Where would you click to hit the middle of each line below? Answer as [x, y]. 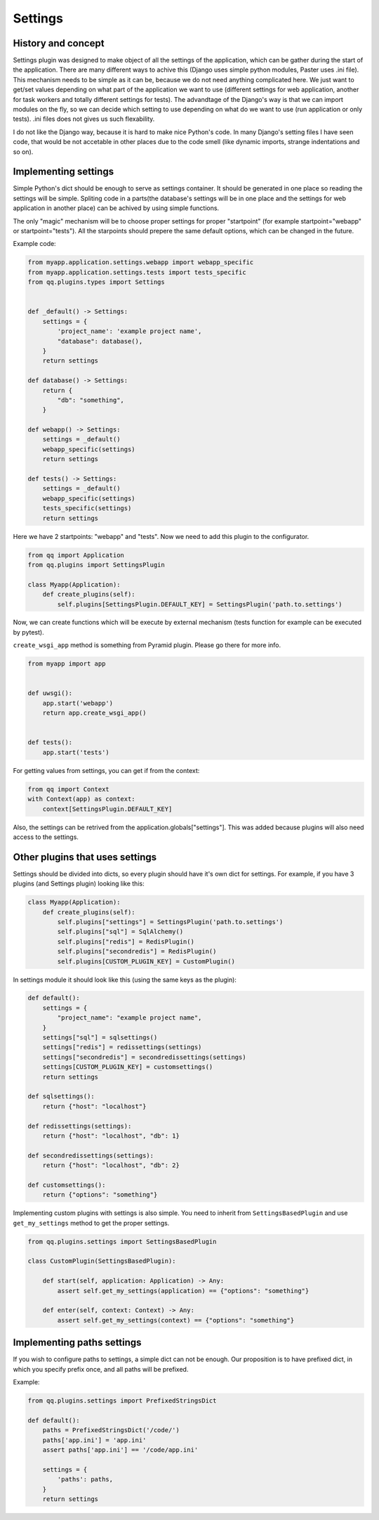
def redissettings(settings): [80, 1126]
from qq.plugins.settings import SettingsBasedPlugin [122, 1241]
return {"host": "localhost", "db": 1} [111, 1136]
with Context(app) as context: [82, 799]
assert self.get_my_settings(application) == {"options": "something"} [183, 1291]
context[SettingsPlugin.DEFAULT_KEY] [107, 809]
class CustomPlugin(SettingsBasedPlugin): [102, 1261]
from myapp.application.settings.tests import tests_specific [137, 272]
